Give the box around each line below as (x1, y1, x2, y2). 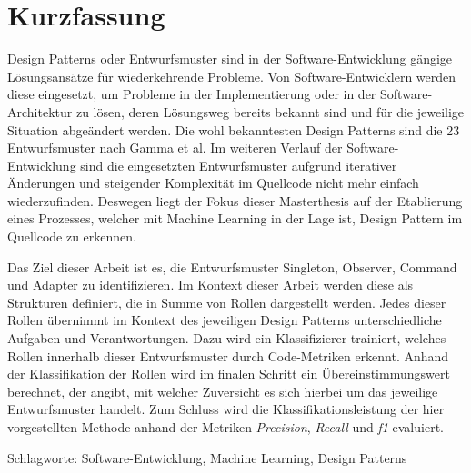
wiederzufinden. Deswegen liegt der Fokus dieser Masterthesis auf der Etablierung (7, 191, 463, 210)
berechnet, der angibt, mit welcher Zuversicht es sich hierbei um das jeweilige (7, 381, 438, 400)
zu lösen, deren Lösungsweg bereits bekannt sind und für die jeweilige (75, 102, 465, 121)
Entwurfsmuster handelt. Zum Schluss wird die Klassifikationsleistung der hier (7, 399, 445, 419)
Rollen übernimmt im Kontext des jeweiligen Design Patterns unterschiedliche (7, 310, 442, 330)
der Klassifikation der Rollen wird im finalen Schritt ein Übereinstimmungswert (7, 364, 450, 383)
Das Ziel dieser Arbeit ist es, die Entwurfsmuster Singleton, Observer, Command (7, 257, 457, 276)
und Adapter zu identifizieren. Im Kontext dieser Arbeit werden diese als (7, 275, 414, 294)
